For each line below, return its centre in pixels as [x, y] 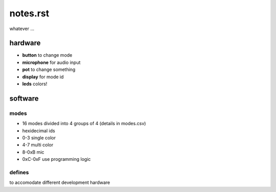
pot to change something [49, 69]
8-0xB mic [33, 152]
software [24, 98]
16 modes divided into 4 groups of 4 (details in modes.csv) [84, 124]
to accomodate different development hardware [60, 183]
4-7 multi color [38, 145]
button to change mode [47, 55]
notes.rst [29, 13]
